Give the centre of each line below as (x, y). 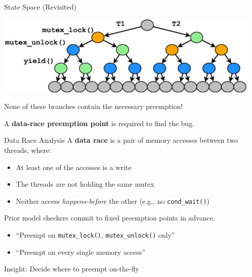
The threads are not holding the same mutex (85, 184)
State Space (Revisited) (40, 7)
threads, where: (28, 150)
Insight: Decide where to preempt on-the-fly (72, 269)
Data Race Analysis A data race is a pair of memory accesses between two (121, 140)
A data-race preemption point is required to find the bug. (99, 123)
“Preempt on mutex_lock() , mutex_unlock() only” (95, 235)
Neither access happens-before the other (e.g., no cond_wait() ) (113, 201)
